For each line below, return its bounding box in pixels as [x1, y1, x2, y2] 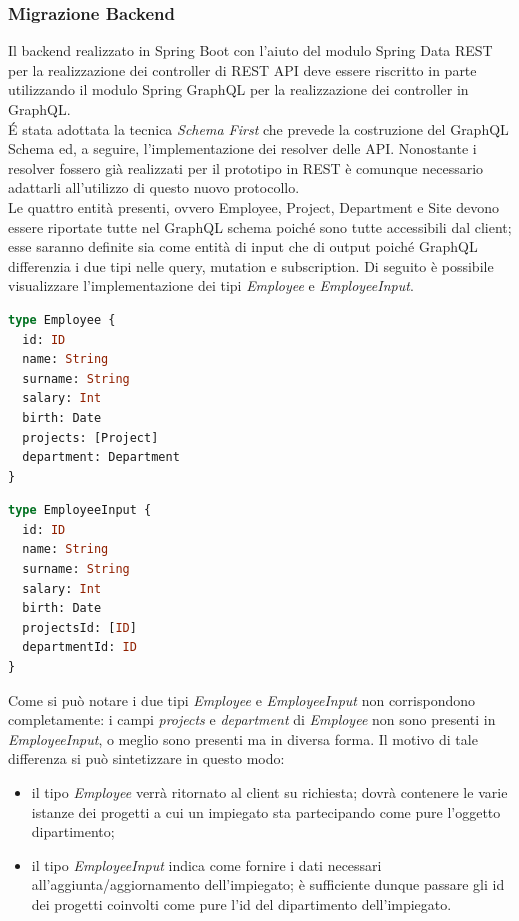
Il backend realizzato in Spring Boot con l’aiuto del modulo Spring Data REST [8, 40, 493, 61]
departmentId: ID [22, 640, 137, 655]
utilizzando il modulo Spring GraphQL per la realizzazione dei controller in [8, 79, 469, 100]
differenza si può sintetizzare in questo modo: [8, 748, 285, 769]
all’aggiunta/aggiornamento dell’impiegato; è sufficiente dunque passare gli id [31, 874, 505, 895]
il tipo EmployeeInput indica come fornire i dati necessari [31, 854, 382, 875]
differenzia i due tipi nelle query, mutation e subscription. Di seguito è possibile [8, 255, 494, 276]
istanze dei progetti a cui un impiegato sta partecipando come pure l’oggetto [31, 801, 501, 822]
